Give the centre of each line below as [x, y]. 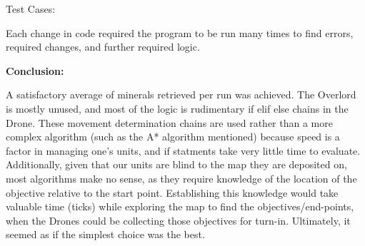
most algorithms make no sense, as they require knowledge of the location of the [181, 178]
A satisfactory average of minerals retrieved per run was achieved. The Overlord [181, 94]
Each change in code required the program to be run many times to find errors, [180, 32]
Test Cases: [31, 9]
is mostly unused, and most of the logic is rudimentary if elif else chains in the [177, 108]
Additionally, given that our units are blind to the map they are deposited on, [176, 164]
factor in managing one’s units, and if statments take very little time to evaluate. [183, 150]
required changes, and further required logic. [103, 47]
